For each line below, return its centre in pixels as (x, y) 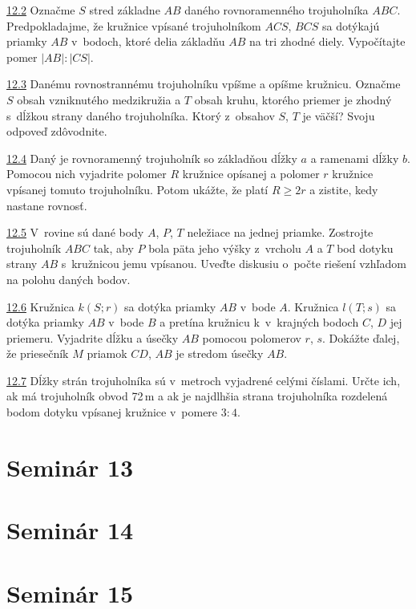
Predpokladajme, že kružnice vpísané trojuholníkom (134, 25)
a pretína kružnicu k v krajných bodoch (259, 322)
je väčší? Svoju (339, 115)
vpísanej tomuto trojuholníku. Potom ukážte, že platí (137, 189)
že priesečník (38, 353)
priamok (107, 353)
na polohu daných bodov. (69, 279)
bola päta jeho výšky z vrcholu (225, 248)
